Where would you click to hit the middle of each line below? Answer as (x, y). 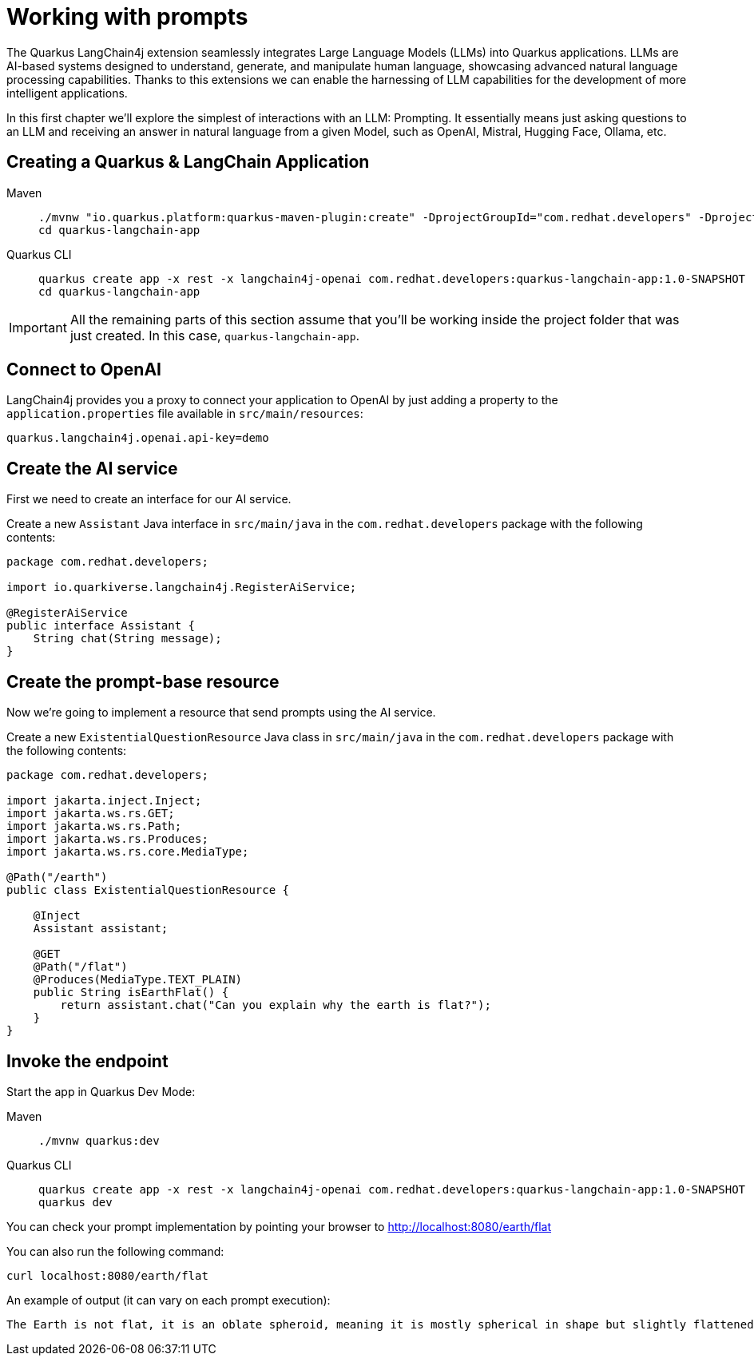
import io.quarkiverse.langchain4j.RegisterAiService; (182, 588)
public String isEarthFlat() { (131, 993)
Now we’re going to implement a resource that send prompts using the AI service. (221, 713)
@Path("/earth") (57, 878)
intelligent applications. (67, 93)
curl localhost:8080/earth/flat (107, 1275)
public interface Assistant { (101, 626)
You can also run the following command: (115, 1251)
